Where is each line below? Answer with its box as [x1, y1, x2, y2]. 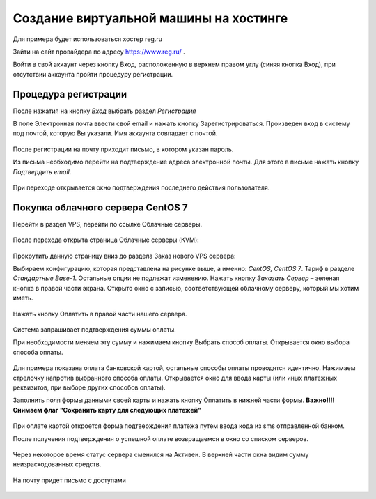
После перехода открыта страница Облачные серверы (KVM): [13, 236, 200, 244]
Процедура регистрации [13, 88, 127, 100]
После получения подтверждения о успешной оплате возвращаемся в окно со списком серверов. [13, 434, 309, 443]
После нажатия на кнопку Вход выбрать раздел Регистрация [13, 107, 196, 115]
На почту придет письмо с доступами [13, 476, 127, 484]
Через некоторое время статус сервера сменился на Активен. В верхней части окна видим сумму [13, 450, 309, 459]
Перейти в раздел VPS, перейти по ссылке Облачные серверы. [13, 220, 202, 228]
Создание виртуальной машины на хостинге [13, 10, 288, 26]
